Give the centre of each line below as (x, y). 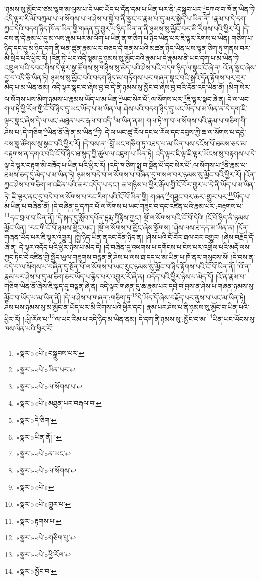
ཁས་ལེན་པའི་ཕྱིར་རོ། (29, 328)
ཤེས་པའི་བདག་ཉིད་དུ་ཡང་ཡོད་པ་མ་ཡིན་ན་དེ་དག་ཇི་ (185, 109)
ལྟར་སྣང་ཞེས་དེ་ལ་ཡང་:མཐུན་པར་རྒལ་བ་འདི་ (59, 120)
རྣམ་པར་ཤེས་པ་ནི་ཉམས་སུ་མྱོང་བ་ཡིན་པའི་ (198, 307)
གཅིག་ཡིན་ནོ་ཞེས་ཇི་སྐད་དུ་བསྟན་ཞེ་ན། (51, 286)
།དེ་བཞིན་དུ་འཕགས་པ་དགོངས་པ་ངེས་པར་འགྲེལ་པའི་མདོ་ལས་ (177, 246)
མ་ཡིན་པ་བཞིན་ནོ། (27, 205)
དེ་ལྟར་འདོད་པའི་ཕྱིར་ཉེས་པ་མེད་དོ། (60, 246)
